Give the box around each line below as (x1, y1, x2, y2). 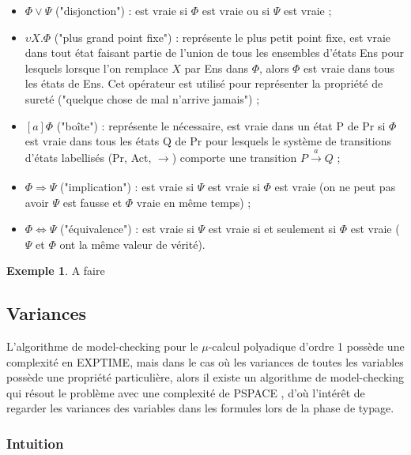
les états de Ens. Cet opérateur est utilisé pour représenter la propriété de (25, 75, 383, 92)
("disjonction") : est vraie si (55, 2, 188, 18)
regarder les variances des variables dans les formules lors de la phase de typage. (6, 400, 394, 416)
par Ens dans (184, 59, 248, 76)
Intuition (6, 434, 64, 453)
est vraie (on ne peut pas (274, 178, 396, 194)
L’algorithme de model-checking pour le (6, 338, 198, 355)
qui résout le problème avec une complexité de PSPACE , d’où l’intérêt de (6, 384, 365, 400)
